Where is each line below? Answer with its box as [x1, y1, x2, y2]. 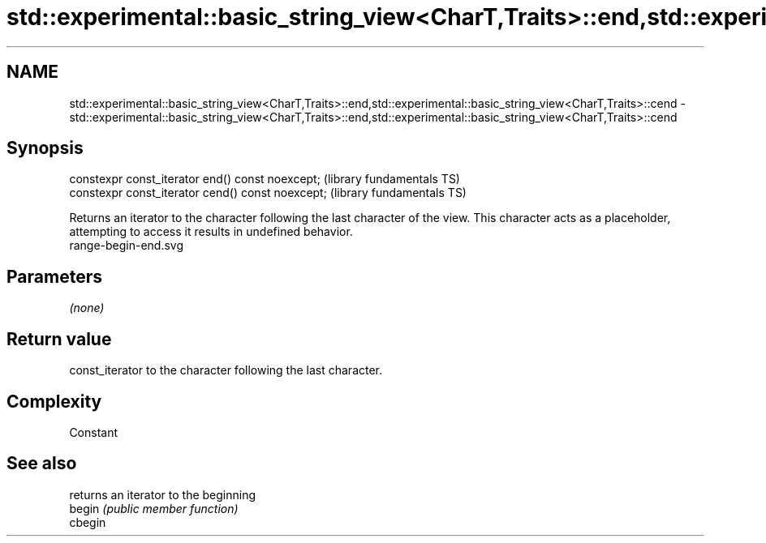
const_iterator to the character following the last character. [69, 363, 383, 378]
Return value [6, 328, 112, 349]
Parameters [6, 266, 102, 287]
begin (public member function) [69, 501, 239, 515]
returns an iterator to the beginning [69, 487, 256, 502]
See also [6, 453, 77, 474]
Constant [69, 425, 118, 439]
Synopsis [6, 138, 84, 159]
